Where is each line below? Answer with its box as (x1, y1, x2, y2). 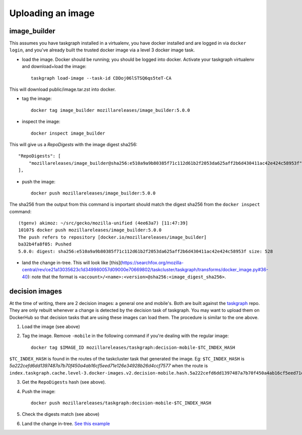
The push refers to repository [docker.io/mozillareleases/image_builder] (18, 234, 207, 240)
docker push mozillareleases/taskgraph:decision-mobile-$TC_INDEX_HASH (31, 400, 211, 406)
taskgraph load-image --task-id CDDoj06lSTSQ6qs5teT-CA (31, 75, 172, 81)
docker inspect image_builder (31, 130, 106, 136)
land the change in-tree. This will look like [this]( (22, 260, 122, 266)
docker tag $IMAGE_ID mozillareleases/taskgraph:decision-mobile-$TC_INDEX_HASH (31, 344, 236, 350)
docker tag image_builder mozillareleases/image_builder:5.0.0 (31, 107, 190, 113)
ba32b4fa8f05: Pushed (18, 241, 71, 247)
